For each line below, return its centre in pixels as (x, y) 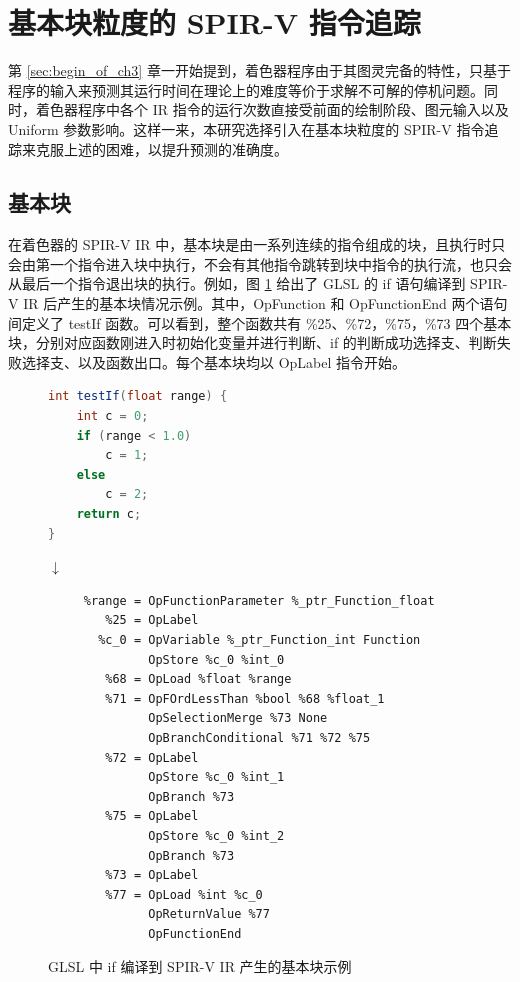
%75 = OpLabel (152, 816)
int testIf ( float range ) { (138, 396)
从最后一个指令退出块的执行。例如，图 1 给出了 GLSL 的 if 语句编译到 (237, 283)
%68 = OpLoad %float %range (198, 679)
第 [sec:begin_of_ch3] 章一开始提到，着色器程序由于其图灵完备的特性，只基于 (259, 70)
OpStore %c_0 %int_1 (216, 777)
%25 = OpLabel (152, 620)
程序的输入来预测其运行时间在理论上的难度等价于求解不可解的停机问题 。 (246, 89)
